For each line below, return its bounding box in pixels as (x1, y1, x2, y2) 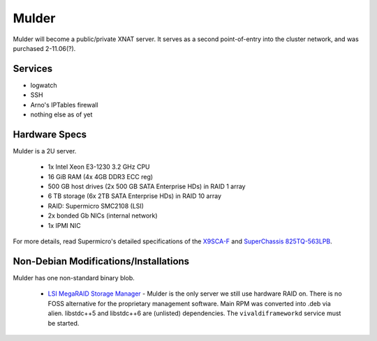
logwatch (30, 81, 57, 89)
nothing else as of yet (30, 110, 93, 119)
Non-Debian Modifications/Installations (13, 255, 190, 267)
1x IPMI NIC (47, 221, 81, 229)
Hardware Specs (13, 128, 87, 140)
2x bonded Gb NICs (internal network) (47, 211, 158, 220)
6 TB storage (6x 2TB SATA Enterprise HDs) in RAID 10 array (47, 192, 221, 200)
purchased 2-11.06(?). (13, 44, 76, 52)
